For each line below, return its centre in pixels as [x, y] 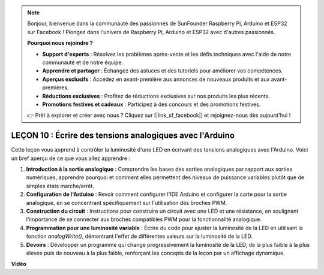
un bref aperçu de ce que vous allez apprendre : [71, 158]
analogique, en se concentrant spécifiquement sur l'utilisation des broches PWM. [127, 203]
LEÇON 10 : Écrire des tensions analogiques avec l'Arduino [123, 136]
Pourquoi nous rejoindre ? [60, 43]
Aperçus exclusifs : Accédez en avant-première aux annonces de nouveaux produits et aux [156, 79]
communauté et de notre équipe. [83, 62]
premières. [55, 87]
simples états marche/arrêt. [60, 186]
